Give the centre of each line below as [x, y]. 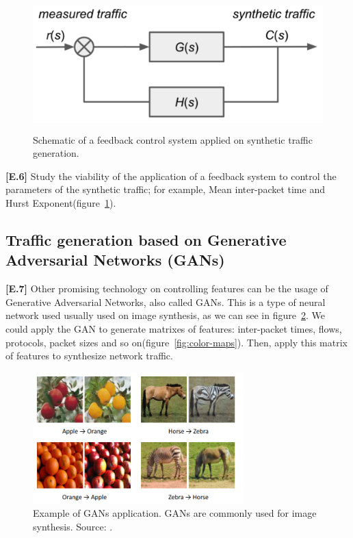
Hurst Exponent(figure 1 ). [61, 202]
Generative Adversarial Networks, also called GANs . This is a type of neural [166, 302]
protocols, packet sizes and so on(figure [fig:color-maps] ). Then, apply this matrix [176, 342]
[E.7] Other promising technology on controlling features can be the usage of [167, 289]
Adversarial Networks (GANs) [115, 260]
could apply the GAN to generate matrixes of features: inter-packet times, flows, [174, 328]
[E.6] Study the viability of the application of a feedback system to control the [171, 176]
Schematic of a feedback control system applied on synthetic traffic [173, 139]
